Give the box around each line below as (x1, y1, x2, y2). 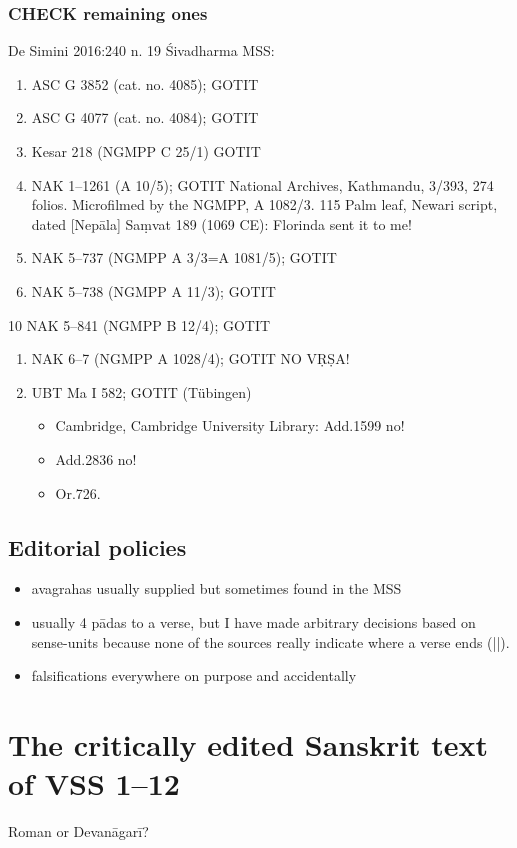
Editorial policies (8, 531, 187, 562)
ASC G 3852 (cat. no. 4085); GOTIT (31, 73, 259, 94)
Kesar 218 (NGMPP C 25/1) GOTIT (31, 141, 261, 161)
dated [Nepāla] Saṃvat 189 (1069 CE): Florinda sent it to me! (31, 213, 412, 234)
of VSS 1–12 (8, 763, 180, 804)
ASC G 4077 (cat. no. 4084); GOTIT (31, 107, 259, 128)
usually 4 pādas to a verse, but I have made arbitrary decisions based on (31, 611, 476, 632)
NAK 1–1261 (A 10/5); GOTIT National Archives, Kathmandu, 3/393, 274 (31, 174, 494, 195)
